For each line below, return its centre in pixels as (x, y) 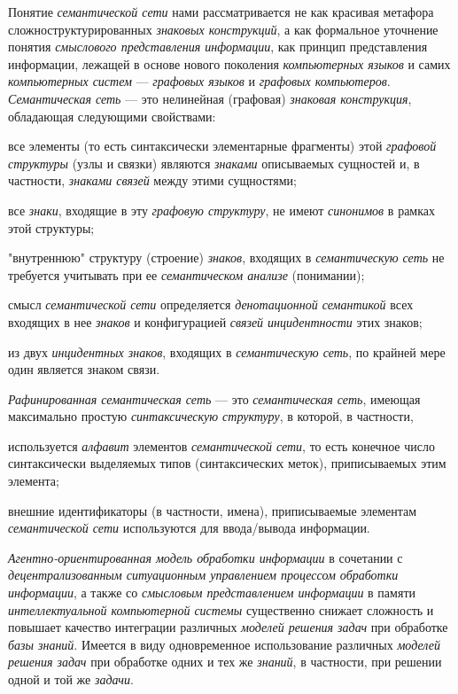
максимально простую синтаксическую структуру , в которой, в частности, (211, 416)
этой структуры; (51, 227)
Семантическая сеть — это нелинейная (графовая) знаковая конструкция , (210, 98)
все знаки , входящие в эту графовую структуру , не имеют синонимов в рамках (222, 210)
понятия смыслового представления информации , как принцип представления (218, 47)
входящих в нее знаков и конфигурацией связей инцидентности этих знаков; (215, 321)
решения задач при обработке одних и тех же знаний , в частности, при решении (225, 662)
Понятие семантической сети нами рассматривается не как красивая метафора (221, 12)
